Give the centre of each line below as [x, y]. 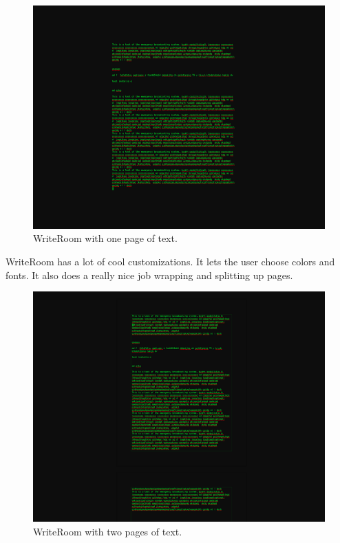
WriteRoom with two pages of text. [108, 531]
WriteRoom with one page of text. [105, 238]
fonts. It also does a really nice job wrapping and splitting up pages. [149, 275]
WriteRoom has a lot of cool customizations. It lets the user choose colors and [170, 261]
